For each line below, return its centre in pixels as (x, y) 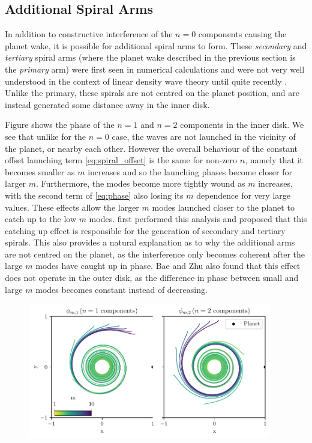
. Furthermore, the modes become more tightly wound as (141, 183)
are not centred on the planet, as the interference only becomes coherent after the (155, 254)
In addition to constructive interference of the (89, 34)
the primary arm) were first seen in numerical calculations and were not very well (155, 69)
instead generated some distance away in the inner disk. (107, 104)
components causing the (242, 34)
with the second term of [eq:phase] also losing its (94, 195)
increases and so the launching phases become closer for (190, 171)
